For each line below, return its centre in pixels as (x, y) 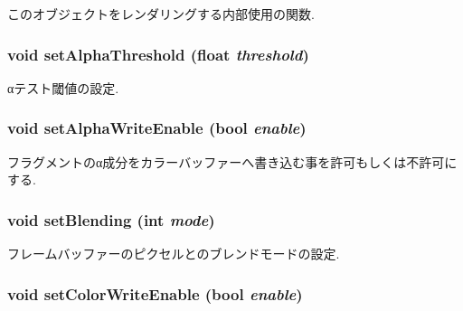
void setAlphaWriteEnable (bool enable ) (157, 128)
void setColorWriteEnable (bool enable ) (155, 293)
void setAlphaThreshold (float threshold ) (158, 54)
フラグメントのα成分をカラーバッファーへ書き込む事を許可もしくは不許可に (232, 161)
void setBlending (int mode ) (111, 219)
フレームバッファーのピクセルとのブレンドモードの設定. (174, 254)
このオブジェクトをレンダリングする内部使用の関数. (161, 14)
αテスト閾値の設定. (63, 87)
